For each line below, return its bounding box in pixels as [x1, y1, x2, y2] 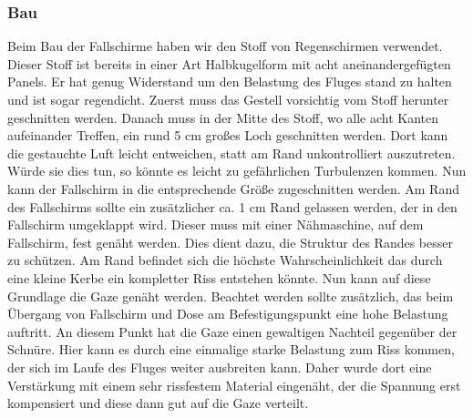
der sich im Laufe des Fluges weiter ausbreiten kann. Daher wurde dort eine [7, 357, 432, 376]
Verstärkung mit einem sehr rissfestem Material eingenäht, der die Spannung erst [7, 375, 461, 394]
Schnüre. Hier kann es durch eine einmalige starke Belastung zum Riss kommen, [7, 340, 455, 359]
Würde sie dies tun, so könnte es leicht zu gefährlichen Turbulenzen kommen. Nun [7, 161, 467, 180]
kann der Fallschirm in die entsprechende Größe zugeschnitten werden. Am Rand [7, 178, 459, 198]
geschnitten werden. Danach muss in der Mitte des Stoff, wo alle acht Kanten [7, 107, 439, 127]
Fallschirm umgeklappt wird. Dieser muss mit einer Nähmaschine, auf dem [7, 215, 424, 234]
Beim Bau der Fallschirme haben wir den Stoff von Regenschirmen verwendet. [7, 36, 443, 56]
